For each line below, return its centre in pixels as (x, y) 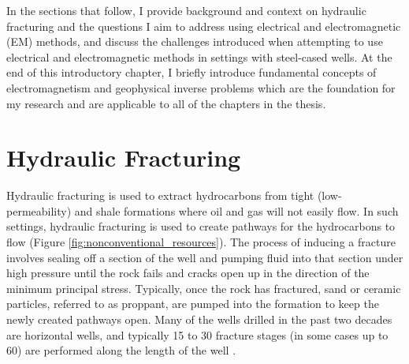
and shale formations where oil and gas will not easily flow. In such (236, 210)
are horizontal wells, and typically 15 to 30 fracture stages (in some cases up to (197, 334)
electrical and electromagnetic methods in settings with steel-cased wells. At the (199, 56)
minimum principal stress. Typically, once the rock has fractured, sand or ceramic (204, 288)
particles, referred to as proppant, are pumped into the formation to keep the (193, 304)
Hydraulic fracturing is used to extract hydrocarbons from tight (160, 195)
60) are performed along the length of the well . (121, 350)
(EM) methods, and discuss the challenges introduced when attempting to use (195, 41)
